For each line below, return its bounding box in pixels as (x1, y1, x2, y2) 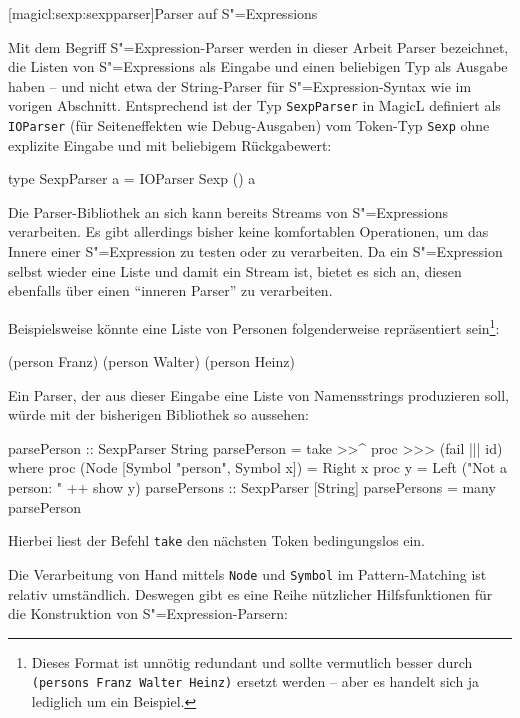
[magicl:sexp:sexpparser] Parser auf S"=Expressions (8, 3, 318, 23)
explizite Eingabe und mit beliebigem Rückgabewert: (8, 134, 332, 155)
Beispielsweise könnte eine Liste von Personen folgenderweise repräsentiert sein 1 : (8, 314, 500, 338)
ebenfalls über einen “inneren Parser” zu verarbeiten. (8, 280, 333, 301)
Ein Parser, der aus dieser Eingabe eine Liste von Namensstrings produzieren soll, (8, 384, 510, 405)
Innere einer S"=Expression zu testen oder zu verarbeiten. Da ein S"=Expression (8, 241, 503, 262)
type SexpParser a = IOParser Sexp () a (8, 168, 256, 189)
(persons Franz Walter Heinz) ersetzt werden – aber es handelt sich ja (31, 671, 480, 692)
